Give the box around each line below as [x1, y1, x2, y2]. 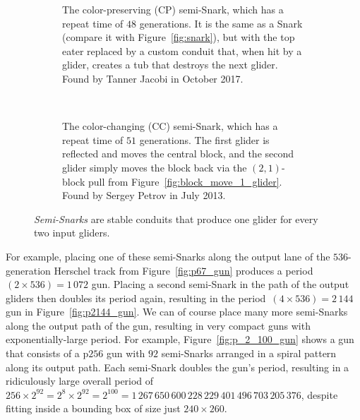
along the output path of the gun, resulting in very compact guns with [6, 318, 311, 332]
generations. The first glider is [139, 132, 270, 147]
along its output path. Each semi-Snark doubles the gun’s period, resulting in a [6, 359, 349, 374]
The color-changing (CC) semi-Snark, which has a [62, 119, 278, 133]
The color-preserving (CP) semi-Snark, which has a [62, 2, 284, 16]
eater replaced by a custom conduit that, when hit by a [62, 43, 302, 58]
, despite [301, 387, 338, 402]
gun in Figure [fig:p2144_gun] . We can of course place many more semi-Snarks [6, 304, 348, 319]
